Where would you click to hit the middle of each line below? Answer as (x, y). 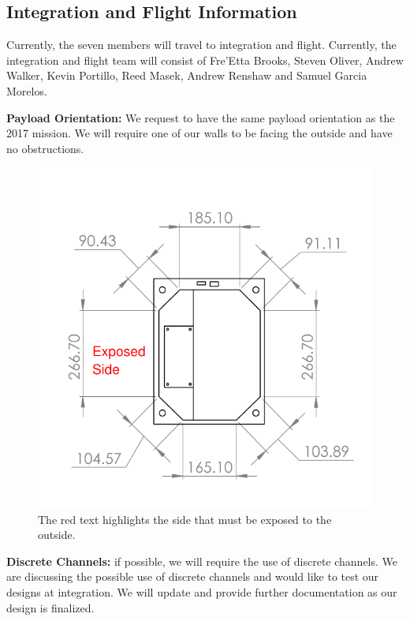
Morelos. (27, 90)
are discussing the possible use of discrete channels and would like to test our (193, 576)
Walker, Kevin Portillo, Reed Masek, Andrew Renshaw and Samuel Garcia (187, 75)
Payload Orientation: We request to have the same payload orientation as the (201, 117)
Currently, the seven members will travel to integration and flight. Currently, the (201, 45)
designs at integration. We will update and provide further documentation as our (202, 591)
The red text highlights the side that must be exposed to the (185, 519)
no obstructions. (45, 148)
